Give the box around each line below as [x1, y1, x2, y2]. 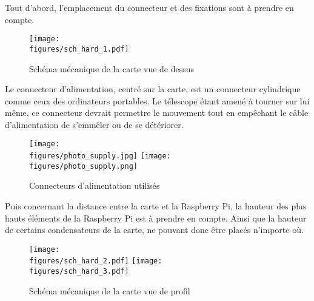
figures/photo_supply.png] [29, 161, 138, 171]
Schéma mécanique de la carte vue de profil [29, 284, 190, 297]
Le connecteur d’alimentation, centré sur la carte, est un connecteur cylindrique [5, 83, 301, 95]
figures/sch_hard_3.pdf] [29, 267, 129, 276]
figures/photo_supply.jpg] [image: [29, 152, 171, 161]
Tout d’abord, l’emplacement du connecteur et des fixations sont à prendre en [5, 1, 294, 13]
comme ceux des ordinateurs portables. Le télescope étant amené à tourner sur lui [5, 94, 310, 107]
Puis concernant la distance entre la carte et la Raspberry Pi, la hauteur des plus [5, 200, 307, 212]
